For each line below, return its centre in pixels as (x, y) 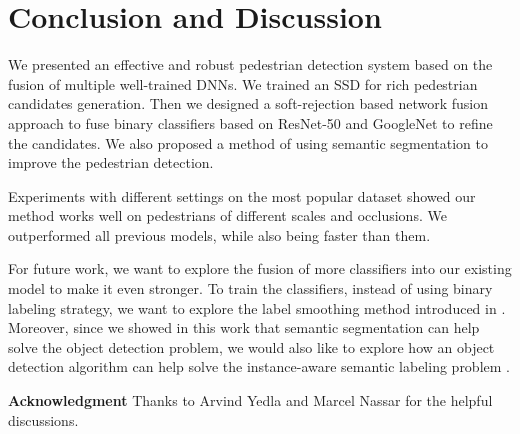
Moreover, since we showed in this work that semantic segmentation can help (244, 327)
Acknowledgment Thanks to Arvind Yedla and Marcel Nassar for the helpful (250, 400)
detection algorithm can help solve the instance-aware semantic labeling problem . (259, 366)
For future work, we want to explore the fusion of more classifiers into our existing (260, 268)
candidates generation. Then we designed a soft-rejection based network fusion (248, 103)
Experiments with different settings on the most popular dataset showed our (242, 195)
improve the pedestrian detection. (111, 162)
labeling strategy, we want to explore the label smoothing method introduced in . (257, 307)
